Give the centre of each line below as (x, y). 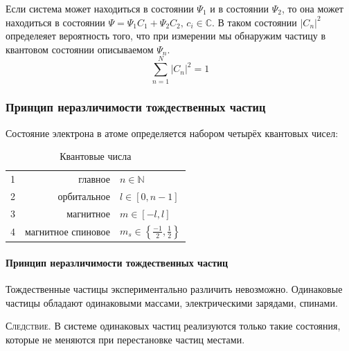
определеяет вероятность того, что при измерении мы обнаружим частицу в (166, 36)
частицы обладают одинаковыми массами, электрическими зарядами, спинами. (172, 302)
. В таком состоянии (254, 22)
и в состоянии (240, 8)
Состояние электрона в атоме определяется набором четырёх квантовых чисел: (172, 133)
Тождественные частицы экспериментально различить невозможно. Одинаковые (174, 288)
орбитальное (84, 196)
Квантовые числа (96, 156)
